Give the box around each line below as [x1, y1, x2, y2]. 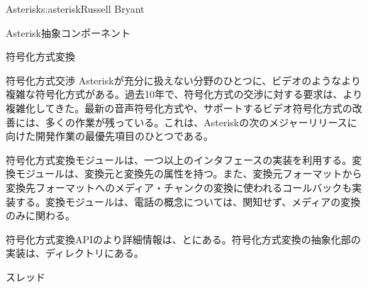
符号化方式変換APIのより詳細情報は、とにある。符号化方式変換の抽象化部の [6, 231, 361, 246]
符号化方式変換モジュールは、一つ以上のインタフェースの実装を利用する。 [6, 152, 352, 167]
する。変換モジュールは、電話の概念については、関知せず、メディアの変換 [15, 194, 361, 209]
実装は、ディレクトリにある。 [6, 245, 145, 260]
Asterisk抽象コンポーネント [6, 25, 130, 40]
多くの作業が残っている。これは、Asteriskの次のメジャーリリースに [45, 114, 357, 129]
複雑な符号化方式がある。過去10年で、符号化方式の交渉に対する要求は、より [6, 87, 363, 101]
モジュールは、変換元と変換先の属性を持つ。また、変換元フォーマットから [15, 166, 362, 181]
